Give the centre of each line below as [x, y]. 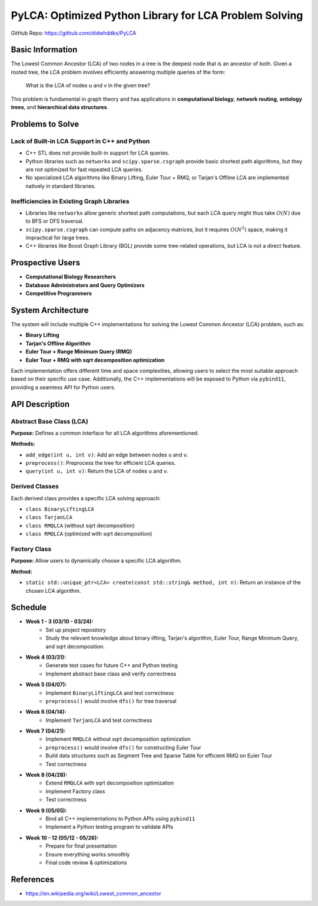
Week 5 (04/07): [46, 685]
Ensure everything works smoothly [88, 854]
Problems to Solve [45, 124]
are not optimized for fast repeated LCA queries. [84, 169]
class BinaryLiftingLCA [60, 509]
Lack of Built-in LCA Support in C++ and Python [80, 141]
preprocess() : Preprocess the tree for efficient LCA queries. [101, 463]
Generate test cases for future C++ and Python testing [112, 665]
